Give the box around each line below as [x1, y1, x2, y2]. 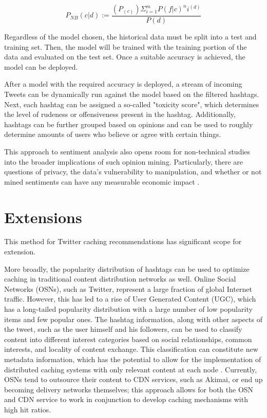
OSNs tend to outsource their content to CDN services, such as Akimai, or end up [4, 374, 263, 385]
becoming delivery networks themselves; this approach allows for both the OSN [4, 384, 254, 394]
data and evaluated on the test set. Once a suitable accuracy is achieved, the [4, 51, 245, 62]
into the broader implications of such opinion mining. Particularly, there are [4, 156, 243, 167]
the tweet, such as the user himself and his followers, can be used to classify [4, 324, 242, 334]
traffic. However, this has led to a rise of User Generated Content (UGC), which [4, 293, 256, 304]
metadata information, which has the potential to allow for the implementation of [4, 354, 261, 364]
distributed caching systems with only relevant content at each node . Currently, [4, 364, 257, 374]
